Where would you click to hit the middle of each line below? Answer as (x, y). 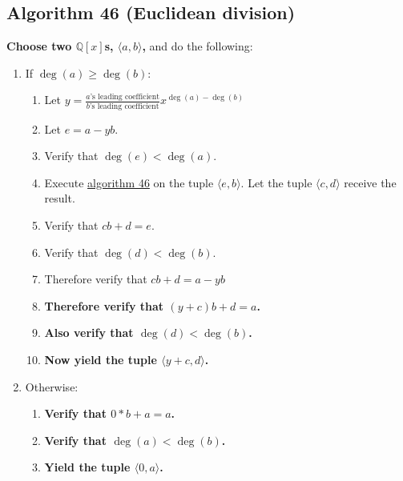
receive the (370, 182)
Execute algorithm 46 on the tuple (129, 182)
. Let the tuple (276, 182)
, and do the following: (197, 46)
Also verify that (89, 333)
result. (60, 198)
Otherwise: (52, 386)
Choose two (39, 46)
